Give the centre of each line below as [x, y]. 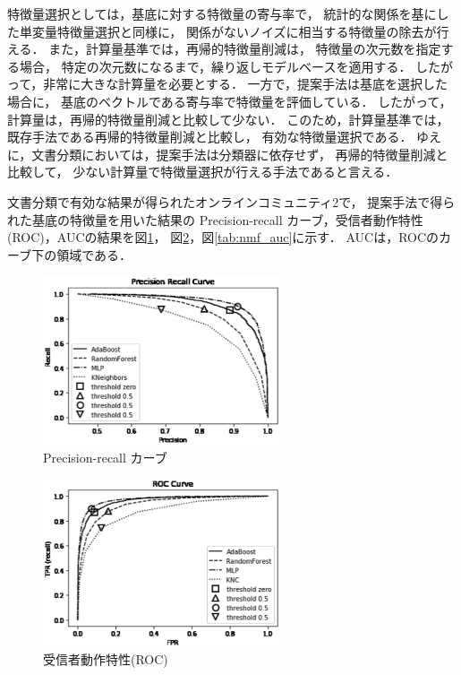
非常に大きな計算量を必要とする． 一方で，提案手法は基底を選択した [245, 84]
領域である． [94, 254]
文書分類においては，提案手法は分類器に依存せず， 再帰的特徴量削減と [240, 154]
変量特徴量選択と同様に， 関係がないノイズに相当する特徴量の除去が [234, 31]
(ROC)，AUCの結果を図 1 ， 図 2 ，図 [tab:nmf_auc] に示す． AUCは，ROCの [223, 237]
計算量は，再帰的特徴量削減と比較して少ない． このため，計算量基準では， [228, 119]
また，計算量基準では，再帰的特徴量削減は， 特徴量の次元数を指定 [245, 49]
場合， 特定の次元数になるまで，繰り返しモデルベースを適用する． [215, 66]
